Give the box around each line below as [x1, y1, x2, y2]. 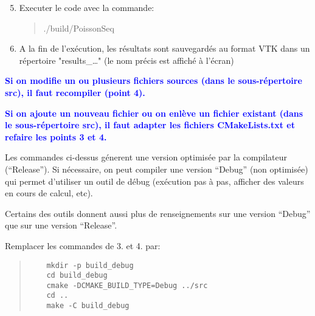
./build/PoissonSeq [43, 21, 114, 34]
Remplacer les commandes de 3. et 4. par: [5, 239, 161, 252]
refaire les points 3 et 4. [5, 130, 107, 143]
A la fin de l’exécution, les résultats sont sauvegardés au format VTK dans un [19, 42, 310, 55]
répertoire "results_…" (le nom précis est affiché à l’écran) [19, 53, 234, 66]
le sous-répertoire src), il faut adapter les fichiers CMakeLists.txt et [5, 118, 295, 131]
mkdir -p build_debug [46, 261, 134, 270]
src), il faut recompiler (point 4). [5, 86, 145, 98]
